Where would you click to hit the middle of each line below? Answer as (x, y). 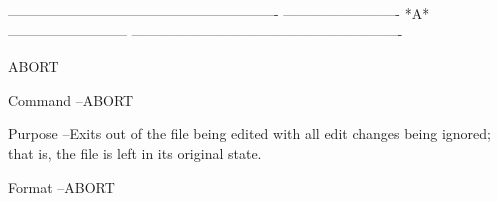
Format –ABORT (61, 186)
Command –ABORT (71, 99)
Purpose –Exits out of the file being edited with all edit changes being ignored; (249, 133)
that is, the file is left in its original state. (135, 152)
